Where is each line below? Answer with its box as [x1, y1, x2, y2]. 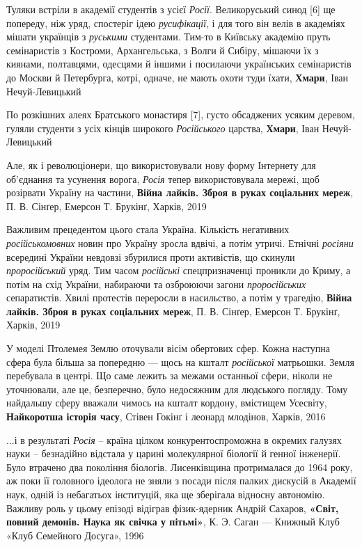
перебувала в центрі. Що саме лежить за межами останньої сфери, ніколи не [6, 368, 333, 383]
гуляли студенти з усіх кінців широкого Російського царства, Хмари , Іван [6, 120, 320, 135]
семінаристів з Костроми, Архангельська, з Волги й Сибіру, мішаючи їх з [6, 42, 319, 57]
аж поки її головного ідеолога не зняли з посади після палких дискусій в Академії [6, 473, 356, 488]
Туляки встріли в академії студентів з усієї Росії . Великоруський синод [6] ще [6, 2, 336, 16]
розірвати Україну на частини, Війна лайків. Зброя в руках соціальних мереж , [6, 185, 354, 200]
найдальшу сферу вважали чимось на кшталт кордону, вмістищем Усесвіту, [6, 395, 327, 410]
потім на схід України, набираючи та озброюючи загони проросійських [6, 276, 306, 291]
